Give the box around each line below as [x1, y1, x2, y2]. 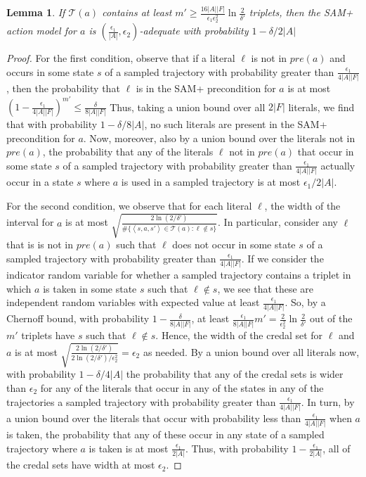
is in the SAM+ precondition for [136, 81, 276, 96]
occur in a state [6, 174, 74, 189]
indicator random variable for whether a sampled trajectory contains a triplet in [6, 267, 351, 281]
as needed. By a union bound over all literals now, [143, 344, 360, 359]
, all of [322, 440, 351, 455]
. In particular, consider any [218, 215, 339, 229]
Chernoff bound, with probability [6, 311, 150, 326]
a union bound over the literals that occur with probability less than [6, 410, 301, 425]
